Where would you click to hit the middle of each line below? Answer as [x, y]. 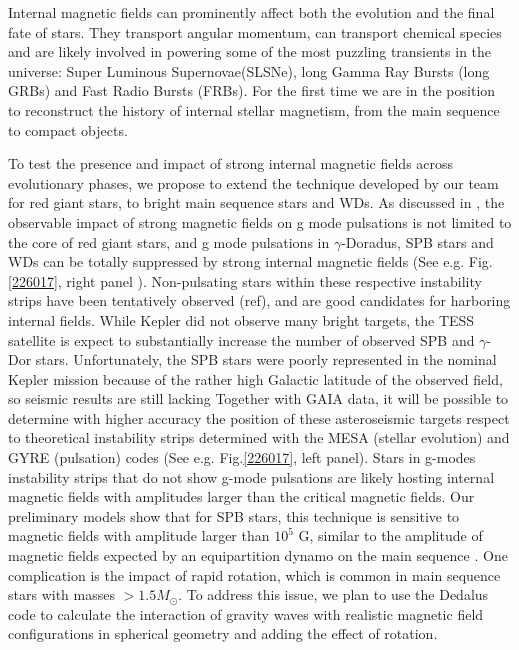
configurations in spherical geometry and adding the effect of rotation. [223, 633]
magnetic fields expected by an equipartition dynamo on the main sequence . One [258, 555]
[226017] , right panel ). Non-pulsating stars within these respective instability [245, 280]
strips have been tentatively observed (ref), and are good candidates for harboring [259, 300]
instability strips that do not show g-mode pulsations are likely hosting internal [251, 476]
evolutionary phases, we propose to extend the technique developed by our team [253, 182]
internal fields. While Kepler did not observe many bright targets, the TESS [241, 319]
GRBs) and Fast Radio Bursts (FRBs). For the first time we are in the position [252, 90]
